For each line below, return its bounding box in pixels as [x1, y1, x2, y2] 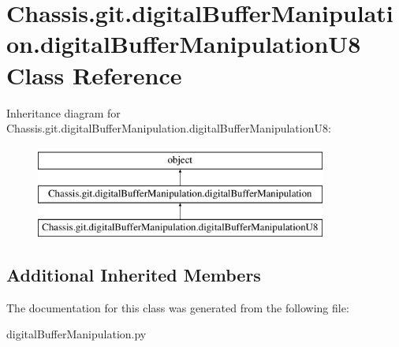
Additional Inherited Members [6, 263, 261, 287]
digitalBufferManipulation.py [6, 326, 147, 342]
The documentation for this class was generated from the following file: [6, 299, 349, 315]
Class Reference [6, 58, 182, 91]
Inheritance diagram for [6, 104, 121, 121]
